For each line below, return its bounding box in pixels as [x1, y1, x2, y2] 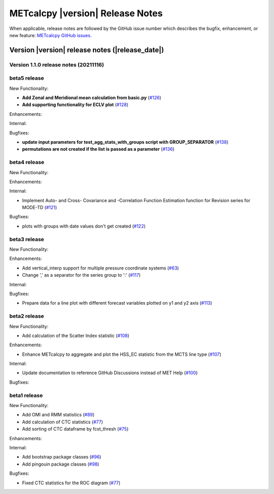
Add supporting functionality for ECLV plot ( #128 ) [22, 102, 129, 108]
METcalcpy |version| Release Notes [9, 8, 163, 19]
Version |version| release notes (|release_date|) [9, 46, 164, 54]
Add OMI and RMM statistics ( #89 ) [22, 412, 95, 418]
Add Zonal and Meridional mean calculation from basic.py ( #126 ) [22, 94, 162, 101]
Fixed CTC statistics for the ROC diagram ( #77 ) [22, 480, 121, 486]
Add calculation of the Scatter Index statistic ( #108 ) [22, 333, 129, 339]
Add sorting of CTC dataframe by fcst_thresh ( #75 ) [22, 426, 129, 432]
